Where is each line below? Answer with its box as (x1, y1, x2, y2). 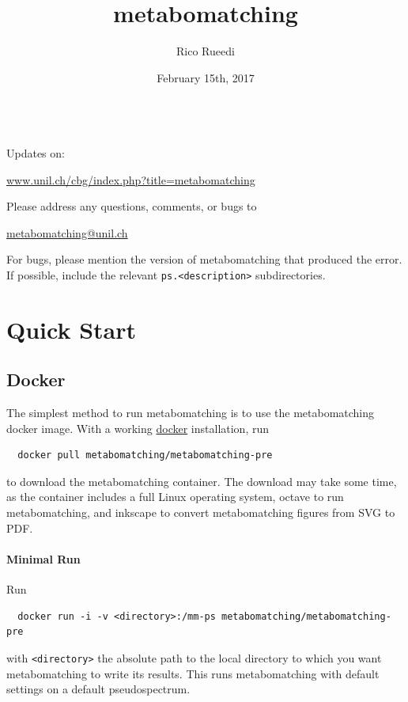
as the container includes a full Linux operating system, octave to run (6, 488, 344, 505)
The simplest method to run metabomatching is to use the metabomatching (6, 404, 375, 421)
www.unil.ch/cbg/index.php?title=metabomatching (6, 171, 255, 188)
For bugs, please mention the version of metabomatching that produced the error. (6, 251, 402, 268)
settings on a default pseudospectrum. (6, 681, 191, 697)
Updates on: (6, 144, 65, 161)
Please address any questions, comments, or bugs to (6, 198, 257, 214)
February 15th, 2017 (157, 69, 255, 85)
